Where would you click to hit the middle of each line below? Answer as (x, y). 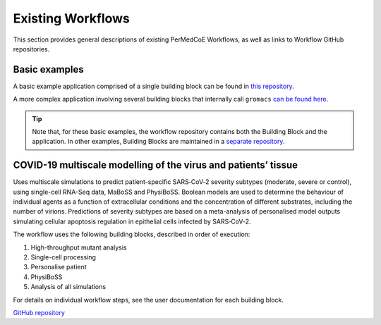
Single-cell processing (64, 257)
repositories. (31, 49)
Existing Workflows (72, 18)
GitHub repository (39, 313)
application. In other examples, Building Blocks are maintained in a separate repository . (158, 142)
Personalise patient (59, 267)
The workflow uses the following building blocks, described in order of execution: (132, 234)
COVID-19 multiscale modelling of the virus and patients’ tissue (156, 165)
